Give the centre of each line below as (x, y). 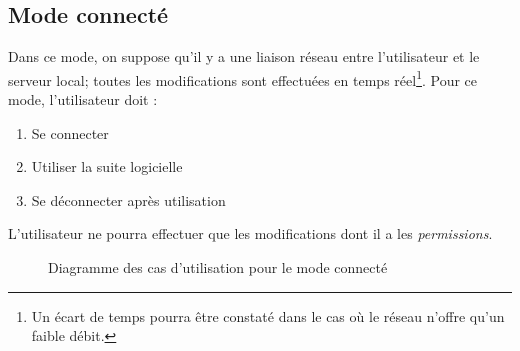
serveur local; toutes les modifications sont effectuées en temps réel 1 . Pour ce (243, 78)
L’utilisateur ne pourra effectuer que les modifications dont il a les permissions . (250, 233)
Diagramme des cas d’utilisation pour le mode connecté (218, 267)
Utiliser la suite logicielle (107, 166)
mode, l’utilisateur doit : (83, 99)
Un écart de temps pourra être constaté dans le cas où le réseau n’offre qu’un (268, 315)
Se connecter (70, 132)
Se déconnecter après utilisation (128, 199)
